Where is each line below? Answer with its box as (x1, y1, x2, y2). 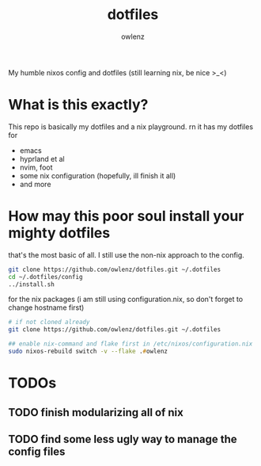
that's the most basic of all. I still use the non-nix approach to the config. (8, 250, 245, 259)
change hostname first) (8, 303, 85, 312)
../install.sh (8, 280, 55, 288)
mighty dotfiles (8, 224, 111, 243)
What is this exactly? (8, 96, 149, 114)
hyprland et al (19, 154, 65, 163)
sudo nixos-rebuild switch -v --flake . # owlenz (8, 347, 168, 356)
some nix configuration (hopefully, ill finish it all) (19, 170, 176, 180)
